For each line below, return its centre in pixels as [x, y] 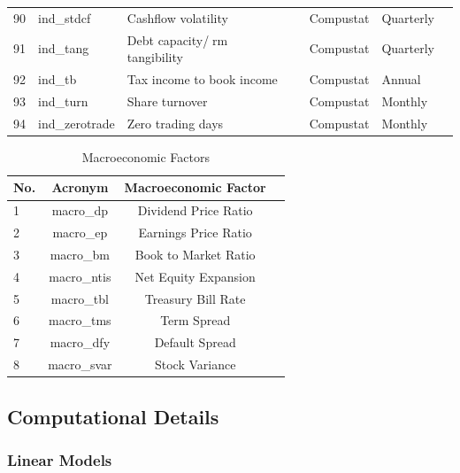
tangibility [155, 57]
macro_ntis [80, 276]
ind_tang [64, 48]
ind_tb [57, 79]
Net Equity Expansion [195, 276]
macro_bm [80, 254]
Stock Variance [195, 364]
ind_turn [63, 101]
